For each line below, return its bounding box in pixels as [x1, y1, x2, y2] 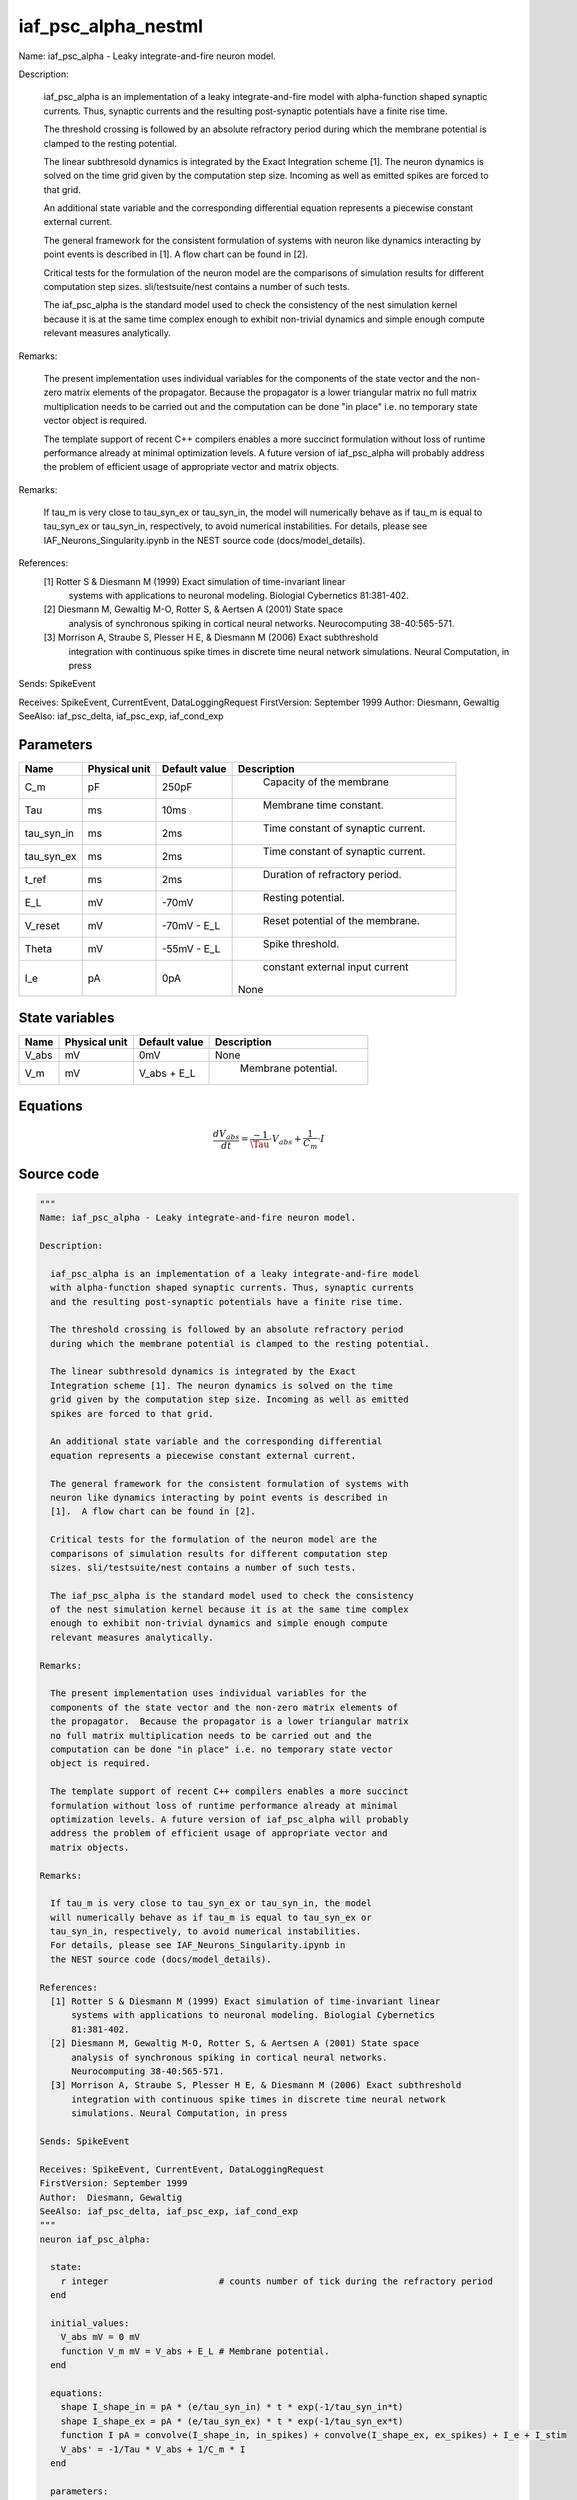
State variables [18, 1009, 115, 1026]
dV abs [212, 1128, 240, 1142]
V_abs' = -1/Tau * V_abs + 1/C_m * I [60, 2443, 246, 2455]
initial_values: [50, 2318, 130, 2329]
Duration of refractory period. [262, 868, 402, 882]
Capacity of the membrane [262, 775, 389, 789]
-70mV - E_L [161, 919, 221, 933]
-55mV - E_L [161, 942, 221, 956]
